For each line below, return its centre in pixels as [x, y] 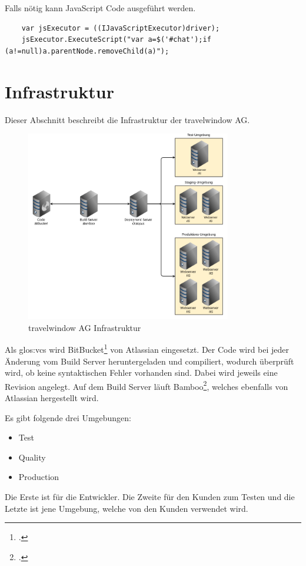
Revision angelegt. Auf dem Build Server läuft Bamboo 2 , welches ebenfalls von [147, 385]
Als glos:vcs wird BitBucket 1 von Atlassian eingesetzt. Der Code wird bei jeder [147, 348]
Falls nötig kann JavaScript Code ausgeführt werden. [100, 8]
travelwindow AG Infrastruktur [85, 327]
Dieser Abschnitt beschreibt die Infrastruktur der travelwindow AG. [127, 119]
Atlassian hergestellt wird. [52, 397]
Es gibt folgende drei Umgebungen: [68, 417]
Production [39, 477]
